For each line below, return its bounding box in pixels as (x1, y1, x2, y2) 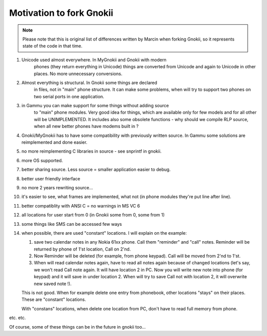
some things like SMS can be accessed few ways (21, 221, 122, 227)
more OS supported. (21, 157, 63, 163)
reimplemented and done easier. (21, 139, 88, 145)
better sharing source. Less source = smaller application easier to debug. (21, 167, 171, 172)
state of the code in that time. (22, 43, 83, 49)
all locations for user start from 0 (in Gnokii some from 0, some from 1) (21, 212, 165, 218)
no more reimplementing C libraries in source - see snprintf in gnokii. (21, 148, 162, 154)
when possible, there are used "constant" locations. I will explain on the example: (21, 230, 187, 236)
